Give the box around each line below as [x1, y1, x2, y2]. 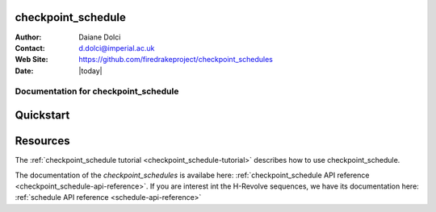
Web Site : [15, 55, 48, 64]
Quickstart [15, 109, 70, 123]
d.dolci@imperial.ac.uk [78, 43, 155, 52]
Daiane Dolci [78, 32, 121, 42]
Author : [15, 32, 42, 42]
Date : [15, 65, 34, 76]
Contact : [15, 43, 46, 52]
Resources [15, 134, 70, 148]
